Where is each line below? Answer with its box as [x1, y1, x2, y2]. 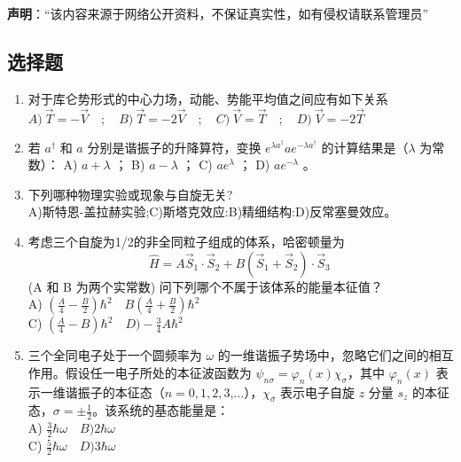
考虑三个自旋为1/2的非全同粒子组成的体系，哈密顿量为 [27, 231, 345, 250]
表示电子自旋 [279, 382, 355, 401]
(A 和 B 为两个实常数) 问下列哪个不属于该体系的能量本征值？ [27, 277, 383, 295]
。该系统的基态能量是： [92, 401, 230, 419]
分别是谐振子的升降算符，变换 [87, 137, 262, 156]
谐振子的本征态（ [65, 382, 165, 401]
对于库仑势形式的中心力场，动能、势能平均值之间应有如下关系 [27, 89, 388, 107]
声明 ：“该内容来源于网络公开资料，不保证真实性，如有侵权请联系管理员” [7, 4, 429, 22]
